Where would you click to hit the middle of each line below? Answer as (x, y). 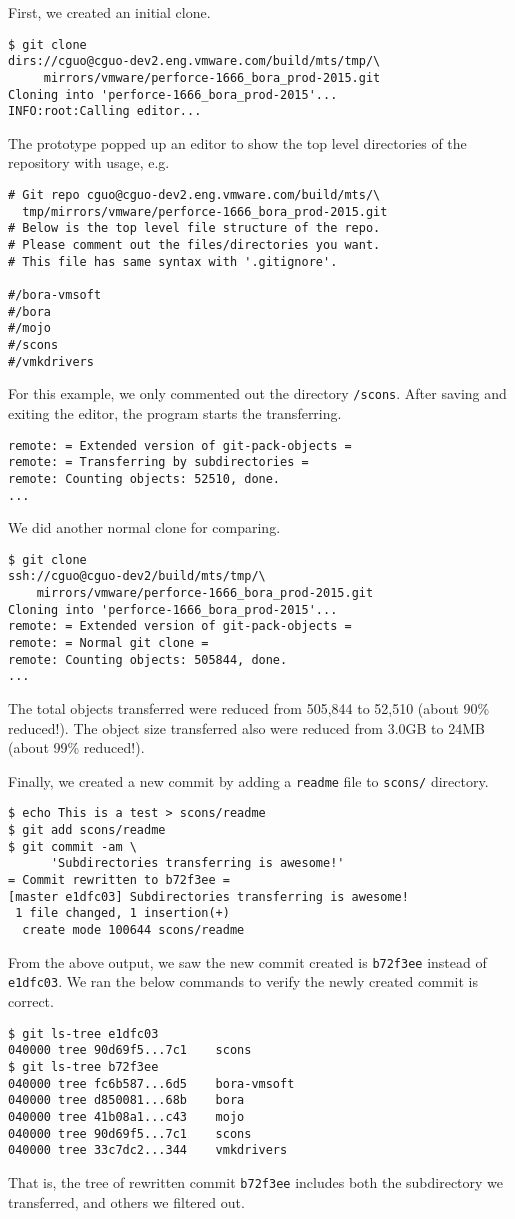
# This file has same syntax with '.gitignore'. (173, 261)
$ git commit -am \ (72, 846)
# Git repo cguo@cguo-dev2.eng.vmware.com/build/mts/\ (194, 195)
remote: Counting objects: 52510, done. (144, 478)
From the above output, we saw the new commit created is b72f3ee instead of (247, 961)
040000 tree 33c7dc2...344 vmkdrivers (148, 1150)
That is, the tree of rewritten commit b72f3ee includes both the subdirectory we (256, 1181)
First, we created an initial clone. (109, 12)
